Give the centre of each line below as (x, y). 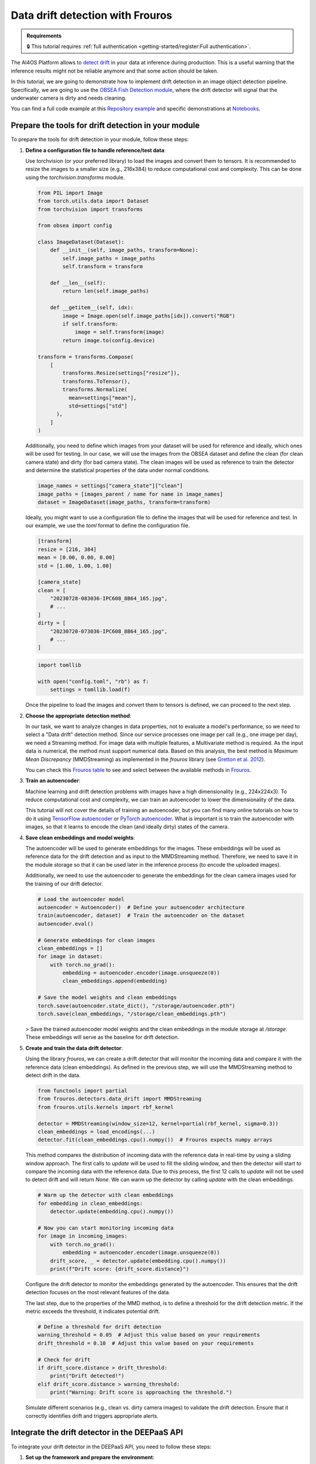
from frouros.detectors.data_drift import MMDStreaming (120, 1099)
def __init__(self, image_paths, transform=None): (124, 250)
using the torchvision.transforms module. (75, 177)
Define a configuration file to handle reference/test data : (96, 150)
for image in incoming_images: (83, 1236)
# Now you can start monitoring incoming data (106, 1228)
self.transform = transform (103, 267)
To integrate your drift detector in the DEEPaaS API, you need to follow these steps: (111, 1446)
